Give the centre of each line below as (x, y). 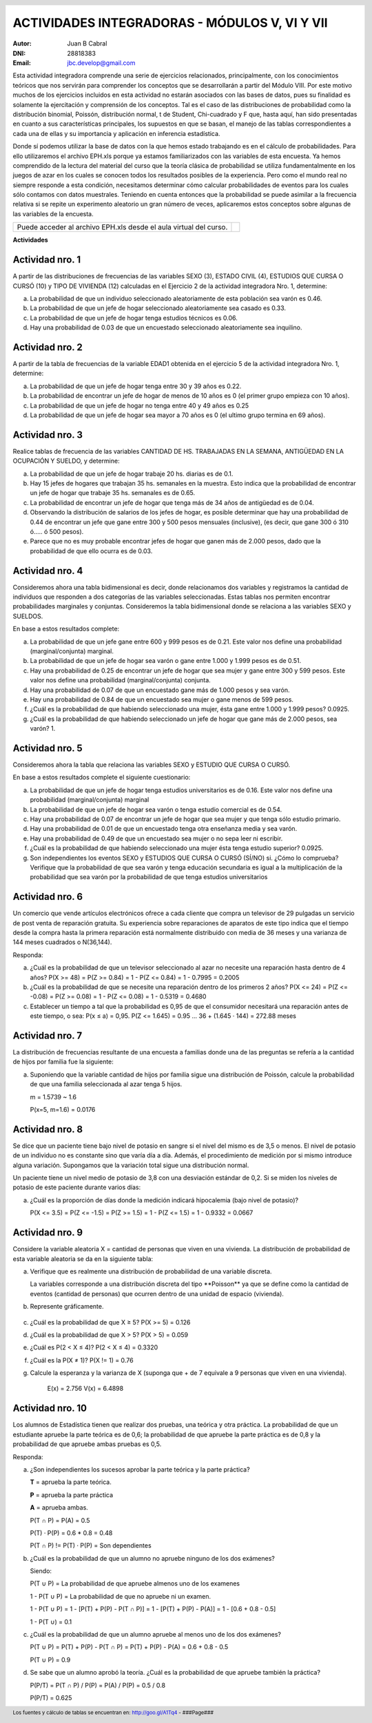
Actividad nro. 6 (48, 897)
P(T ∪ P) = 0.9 (50, 1659)
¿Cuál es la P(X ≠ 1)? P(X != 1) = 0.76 (82, 1360)
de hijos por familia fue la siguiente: (63, 1062)
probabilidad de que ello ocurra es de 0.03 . (91, 551)
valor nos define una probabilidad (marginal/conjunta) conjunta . (121, 680)
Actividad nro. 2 (48, 347)
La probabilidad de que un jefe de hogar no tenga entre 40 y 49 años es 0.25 (139, 405)
